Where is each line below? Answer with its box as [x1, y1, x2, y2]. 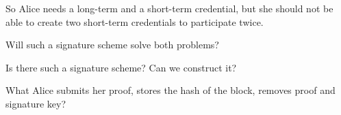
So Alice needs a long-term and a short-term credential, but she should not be [5, 1, 333, 15]
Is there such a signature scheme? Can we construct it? [5, 60, 237, 74]
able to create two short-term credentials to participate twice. [5, 14, 264, 29]
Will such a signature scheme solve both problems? [5, 37, 219, 52]
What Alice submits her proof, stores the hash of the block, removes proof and [5, 83, 336, 97]
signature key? [5, 96, 66, 110]
